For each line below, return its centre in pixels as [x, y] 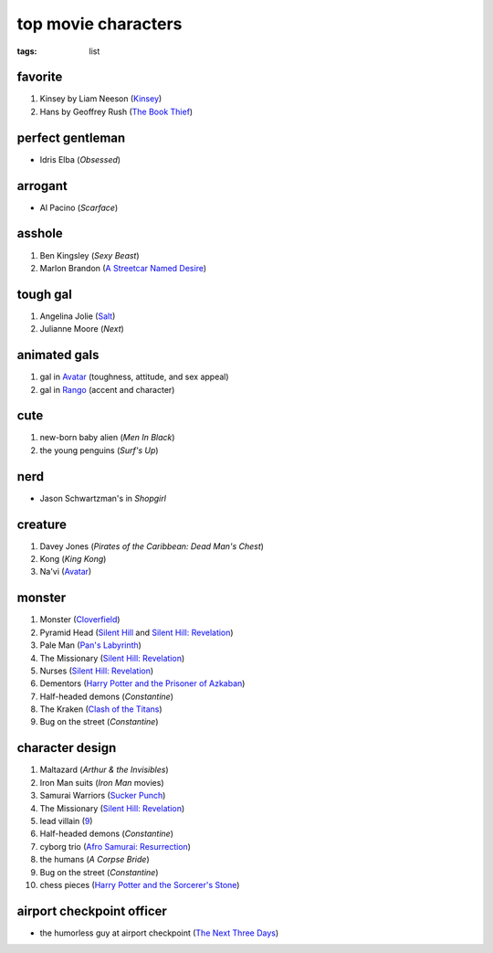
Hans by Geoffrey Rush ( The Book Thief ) [116, 111]
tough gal [44, 294]
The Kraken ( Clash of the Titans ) [101, 709]
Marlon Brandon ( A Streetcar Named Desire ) [123, 268]
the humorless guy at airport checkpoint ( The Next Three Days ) [159, 933]
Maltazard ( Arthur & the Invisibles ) [104, 770]
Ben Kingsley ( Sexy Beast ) [90, 255]
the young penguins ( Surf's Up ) [99, 450]
